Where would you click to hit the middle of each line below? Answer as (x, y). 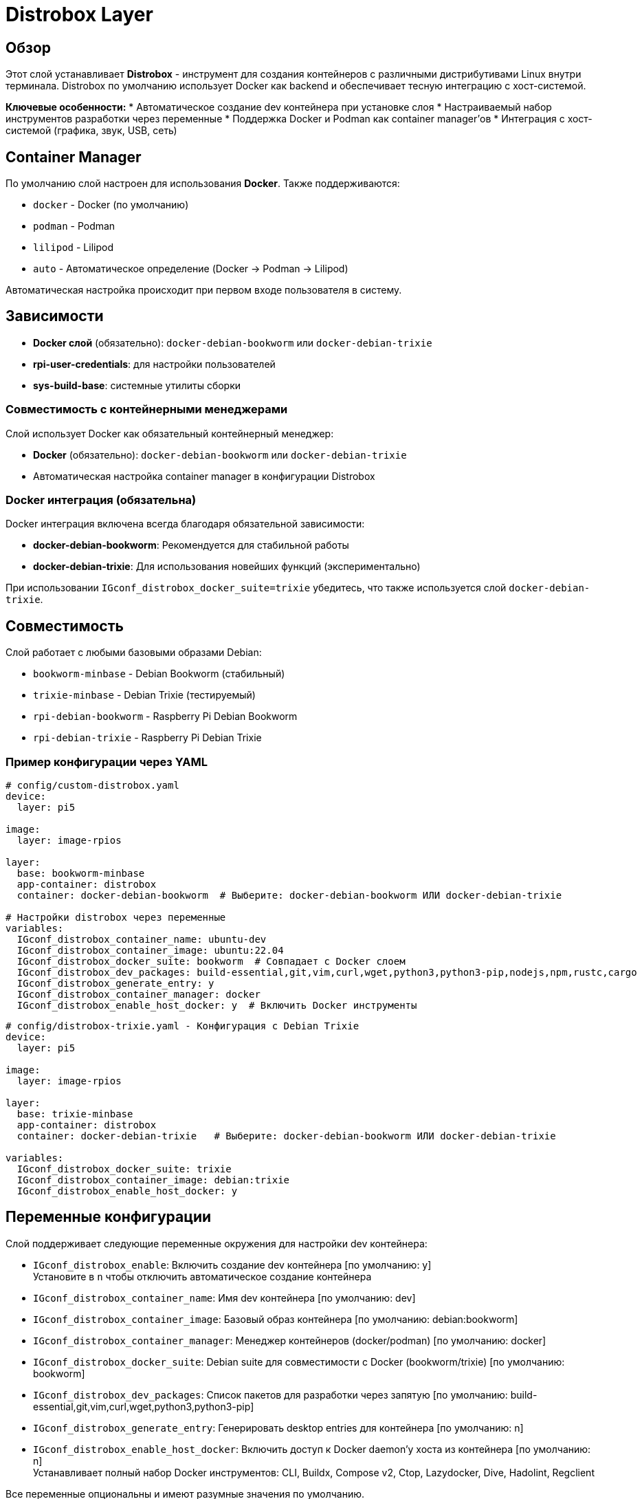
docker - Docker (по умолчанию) (111, 205)
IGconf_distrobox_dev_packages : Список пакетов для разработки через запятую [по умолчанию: (270, 1394)
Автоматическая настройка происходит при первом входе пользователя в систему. (204, 290)
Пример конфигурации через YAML (107, 762)
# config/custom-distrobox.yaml (92, 785)
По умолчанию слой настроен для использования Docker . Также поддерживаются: (203, 184)
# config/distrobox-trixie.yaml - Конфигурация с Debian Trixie (182, 1026)
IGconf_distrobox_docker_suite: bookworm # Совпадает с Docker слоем (211, 961)
